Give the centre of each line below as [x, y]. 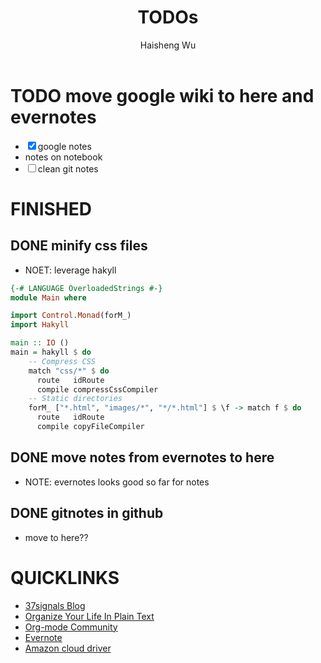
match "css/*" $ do [69, 371]
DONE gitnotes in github [87, 513]
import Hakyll [40, 325]
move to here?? [56, 537]
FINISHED [51, 208]
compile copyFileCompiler [90, 427]
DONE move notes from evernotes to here [142, 457]
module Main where [48, 297]
